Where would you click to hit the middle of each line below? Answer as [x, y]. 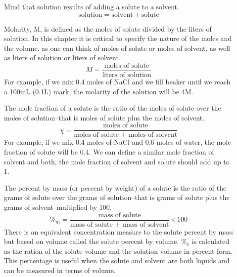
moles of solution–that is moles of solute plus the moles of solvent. [104, 117]
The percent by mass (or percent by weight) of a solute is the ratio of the [115, 187]
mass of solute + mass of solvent [119, 224]
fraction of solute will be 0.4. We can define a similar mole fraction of [109, 152]
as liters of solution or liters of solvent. [62, 58]
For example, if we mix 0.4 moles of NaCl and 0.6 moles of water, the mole [118, 142]
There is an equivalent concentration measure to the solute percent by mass [119, 231]
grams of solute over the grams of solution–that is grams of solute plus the [117, 197]
